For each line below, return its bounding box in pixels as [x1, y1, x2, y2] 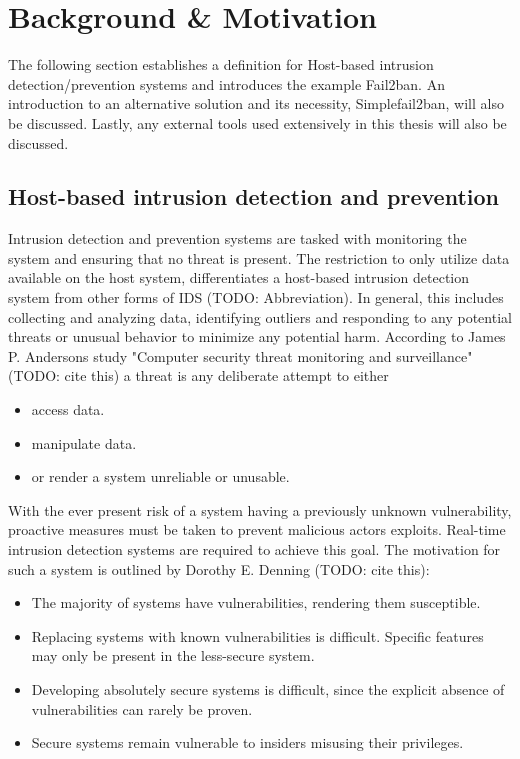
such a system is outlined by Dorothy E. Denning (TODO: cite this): [8, 558, 430, 579]
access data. [31, 399, 105, 420]
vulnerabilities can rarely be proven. [31, 698, 253, 719]
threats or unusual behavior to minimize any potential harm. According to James [8, 326, 506, 347]
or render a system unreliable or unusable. [31, 466, 290, 487]
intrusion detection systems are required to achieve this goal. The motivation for [8, 539, 501, 560]
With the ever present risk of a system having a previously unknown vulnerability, [8, 499, 512, 520]
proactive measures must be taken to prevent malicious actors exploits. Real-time [8, 519, 506, 540]
